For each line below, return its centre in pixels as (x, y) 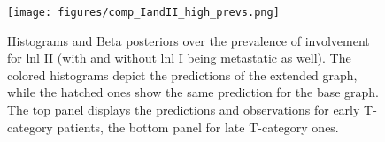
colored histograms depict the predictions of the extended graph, (182, 75)
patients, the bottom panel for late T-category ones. (198, 127)
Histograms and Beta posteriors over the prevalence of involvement (189, 40)
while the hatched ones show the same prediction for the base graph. (193, 92)
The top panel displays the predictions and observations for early (184, 110)
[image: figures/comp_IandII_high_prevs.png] (143, 12)
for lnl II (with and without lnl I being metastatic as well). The (179, 58)
